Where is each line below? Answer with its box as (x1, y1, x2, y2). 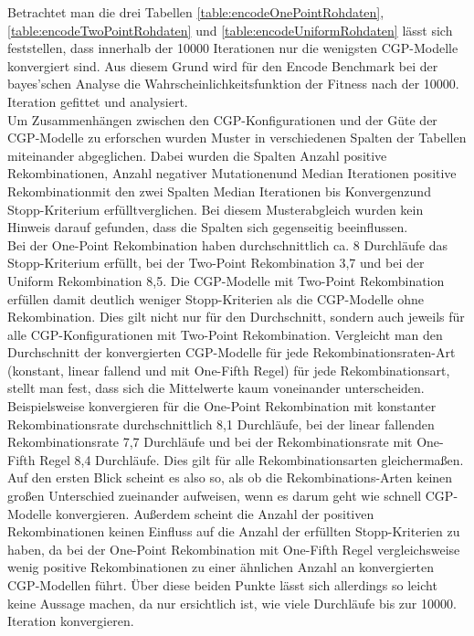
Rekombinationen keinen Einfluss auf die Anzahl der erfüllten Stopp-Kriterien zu (7, 522, 460, 541)
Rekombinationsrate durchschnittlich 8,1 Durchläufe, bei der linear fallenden (7, 414, 435, 433)
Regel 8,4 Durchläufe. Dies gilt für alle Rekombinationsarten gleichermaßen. (39, 450, 464, 469)
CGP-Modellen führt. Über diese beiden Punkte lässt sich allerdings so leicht (7, 576, 437, 594)
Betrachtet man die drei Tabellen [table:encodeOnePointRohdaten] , (7, 3, 384, 21)
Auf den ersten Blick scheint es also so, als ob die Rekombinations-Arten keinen (7, 468, 453, 487)
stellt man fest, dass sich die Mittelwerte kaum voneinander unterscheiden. (7, 378, 425, 397)
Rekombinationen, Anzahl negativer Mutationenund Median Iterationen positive (7, 164, 457, 183)
